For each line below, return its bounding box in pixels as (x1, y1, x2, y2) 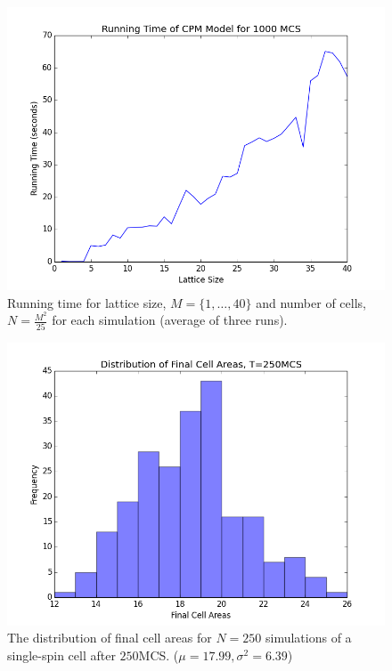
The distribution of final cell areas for (7, 628, 212, 647)
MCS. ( (138, 645, 179, 664)
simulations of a (265, 628, 352, 647)
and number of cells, (256, 293, 366, 311)
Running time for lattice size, (7, 293, 167, 311)
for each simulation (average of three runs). (52, 311, 288, 329)
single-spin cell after (7, 645, 116, 664)
